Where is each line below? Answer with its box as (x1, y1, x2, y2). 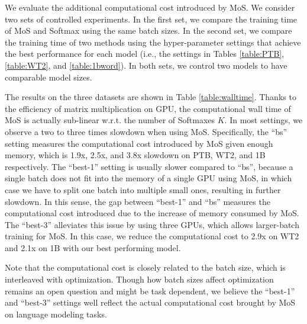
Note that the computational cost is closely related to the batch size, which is (5, 261, 286, 274)
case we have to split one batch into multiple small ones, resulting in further (5, 183, 281, 195)
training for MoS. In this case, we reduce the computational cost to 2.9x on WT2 (5, 230, 299, 242)
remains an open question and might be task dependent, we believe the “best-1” (5, 284, 295, 297)
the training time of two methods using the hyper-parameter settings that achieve (5, 36, 301, 48)
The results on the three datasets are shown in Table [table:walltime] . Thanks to (5, 91, 296, 103)
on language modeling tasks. (5, 307, 107, 320)
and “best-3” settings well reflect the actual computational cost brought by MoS (5, 296, 296, 309)
